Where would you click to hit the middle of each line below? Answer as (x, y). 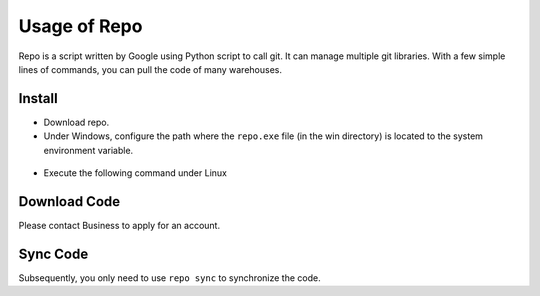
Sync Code (53, 253)
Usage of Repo (80, 26)
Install (38, 98)
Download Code (69, 201)
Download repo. (76, 122)
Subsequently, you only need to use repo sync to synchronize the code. (169, 277)
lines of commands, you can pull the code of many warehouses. (150, 69)
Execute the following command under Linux (135, 173)
